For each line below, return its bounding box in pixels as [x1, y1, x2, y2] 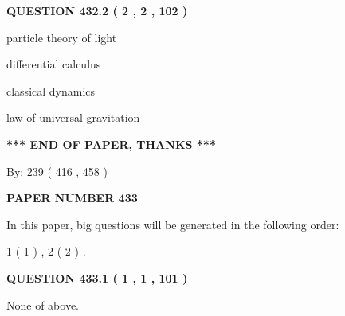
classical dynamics [6, 82, 96, 99]
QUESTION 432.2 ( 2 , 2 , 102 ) [6, 2, 188, 18]
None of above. [6, 296, 79, 313]
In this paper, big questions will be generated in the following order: [6, 216, 339, 232]
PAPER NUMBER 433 [6, 189, 138, 206]
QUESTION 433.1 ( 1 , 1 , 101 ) [6, 269, 188, 286]
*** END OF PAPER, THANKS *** [6, 135, 216, 152]
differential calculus [6, 56, 101, 72]
